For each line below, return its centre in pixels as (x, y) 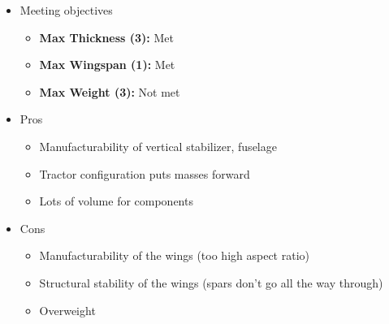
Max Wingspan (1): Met (107, 65)
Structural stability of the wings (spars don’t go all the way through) (211, 282)
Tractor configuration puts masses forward (145, 173)
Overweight (67, 310)
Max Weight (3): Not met (110, 91)
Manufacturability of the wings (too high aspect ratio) (174, 255)
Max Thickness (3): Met (106, 37)
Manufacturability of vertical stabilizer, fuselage (158, 146)
